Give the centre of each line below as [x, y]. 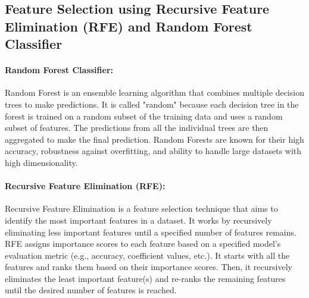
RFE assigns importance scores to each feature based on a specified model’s [143, 244]
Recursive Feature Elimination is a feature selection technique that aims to [141, 208]
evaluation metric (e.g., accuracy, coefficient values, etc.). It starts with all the [147, 255]
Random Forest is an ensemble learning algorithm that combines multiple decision [154, 92]
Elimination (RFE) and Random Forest [129, 26]
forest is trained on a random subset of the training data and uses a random [144, 116]
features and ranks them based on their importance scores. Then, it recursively [149, 267]
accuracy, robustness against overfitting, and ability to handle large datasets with [153, 151]
